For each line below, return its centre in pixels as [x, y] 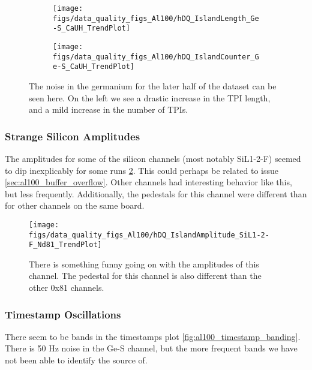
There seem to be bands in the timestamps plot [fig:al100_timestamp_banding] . [153, 336]
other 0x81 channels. [67, 288]
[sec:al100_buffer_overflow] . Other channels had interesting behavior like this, [148, 182]
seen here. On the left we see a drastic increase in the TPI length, [150, 97]
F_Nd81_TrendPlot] [65, 245]
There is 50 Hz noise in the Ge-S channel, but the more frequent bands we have [151, 348]
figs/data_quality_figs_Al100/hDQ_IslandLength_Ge [156, 18]
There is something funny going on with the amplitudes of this [144, 264]
